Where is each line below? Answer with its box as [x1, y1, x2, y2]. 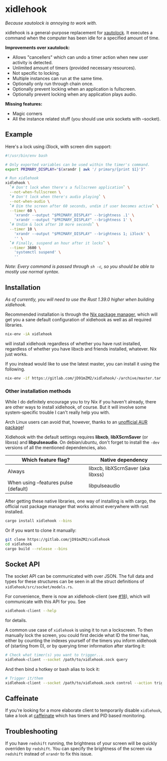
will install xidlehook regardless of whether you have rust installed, [5, 340, 142, 347]
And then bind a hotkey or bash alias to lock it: [5, 666, 100, 672]
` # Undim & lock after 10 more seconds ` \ [9, 222, 99, 227]
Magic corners [12, 111, 43, 117]
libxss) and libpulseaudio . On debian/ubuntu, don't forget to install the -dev [5, 439, 160, 445]
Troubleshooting [5, 727, 58, 736]
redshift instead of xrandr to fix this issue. [5, 751, 93, 757]
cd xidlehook [5, 541, 32, 546]
